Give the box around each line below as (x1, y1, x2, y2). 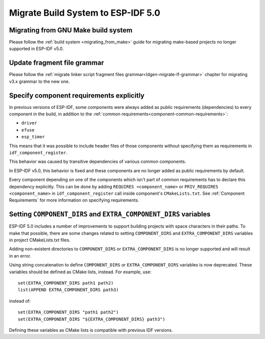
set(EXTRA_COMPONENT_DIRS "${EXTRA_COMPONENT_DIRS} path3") (18, 316, 165, 322)
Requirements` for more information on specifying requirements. (9, 197, 139, 203)
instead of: (9, 298, 31, 304)
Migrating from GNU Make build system (9, 26, 132, 34)
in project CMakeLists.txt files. (9, 237, 71, 243)
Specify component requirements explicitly (9, 91, 145, 100)
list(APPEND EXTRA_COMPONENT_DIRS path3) (18, 287, 119, 293)
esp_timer (21, 134, 45, 140)
